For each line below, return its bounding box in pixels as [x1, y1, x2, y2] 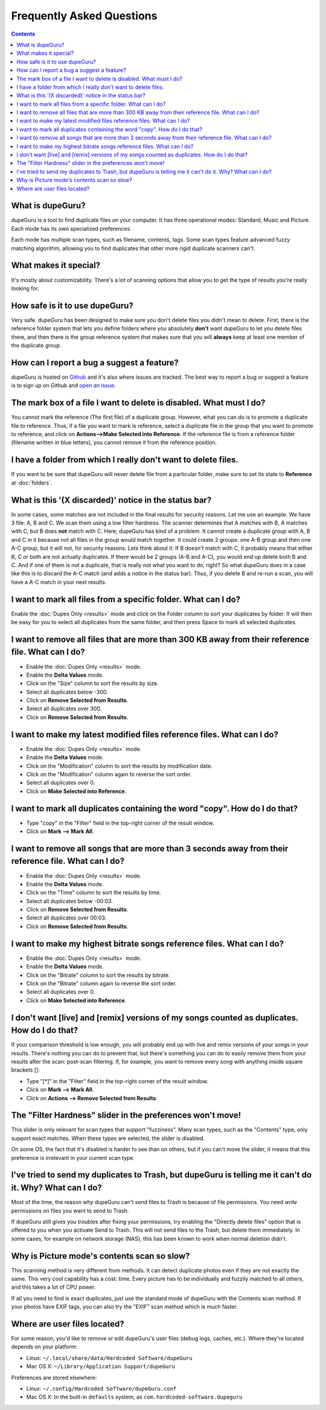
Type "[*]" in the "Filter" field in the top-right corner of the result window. [26, 1077, 209, 1084]
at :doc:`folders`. [11, 479, 53, 486]
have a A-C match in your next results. [11, 578, 107, 585]
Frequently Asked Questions [11, 9, 158, 22]
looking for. [11, 285, 39, 292]
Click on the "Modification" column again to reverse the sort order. [26, 770, 192, 777]
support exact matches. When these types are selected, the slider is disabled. [11, 1135, 205, 1142]
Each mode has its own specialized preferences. [11, 225, 132, 232]
